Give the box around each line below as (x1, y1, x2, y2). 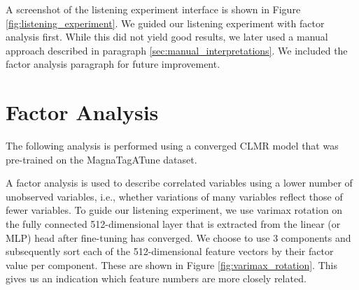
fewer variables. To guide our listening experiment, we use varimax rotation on (6, 203, 343, 217)
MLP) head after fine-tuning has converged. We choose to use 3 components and (6, 230, 351, 245)
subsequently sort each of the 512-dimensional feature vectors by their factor (6, 244, 334, 259)
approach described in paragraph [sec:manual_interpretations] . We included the (6, 43, 348, 57)
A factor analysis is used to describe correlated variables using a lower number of (6, 175, 353, 190)
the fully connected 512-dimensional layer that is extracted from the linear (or (6, 217, 341, 231)
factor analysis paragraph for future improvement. (6, 57, 220, 71)
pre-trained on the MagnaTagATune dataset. (6, 152, 197, 166)
